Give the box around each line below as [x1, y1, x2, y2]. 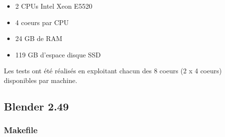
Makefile [4, 124, 38, 136]
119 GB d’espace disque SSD [15, 49, 101, 59]
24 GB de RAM [15, 33, 63, 43]
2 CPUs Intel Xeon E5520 [15, 1, 93, 11]
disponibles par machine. [4, 75, 78, 85]
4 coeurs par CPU [15, 17, 69, 27]
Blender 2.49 [4, 98, 69, 113]
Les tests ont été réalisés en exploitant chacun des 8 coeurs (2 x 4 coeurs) [4, 66, 222, 76]
